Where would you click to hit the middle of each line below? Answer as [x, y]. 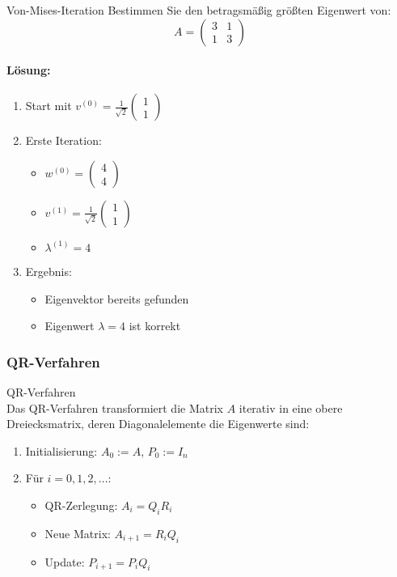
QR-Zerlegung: [81, 505]
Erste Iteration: [63, 140]
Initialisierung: [61, 450]
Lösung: [29, 70]
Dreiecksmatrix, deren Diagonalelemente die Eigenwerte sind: [158, 424]
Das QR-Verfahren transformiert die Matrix [115, 407]
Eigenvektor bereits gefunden [117, 298]
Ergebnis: [49, 271]
